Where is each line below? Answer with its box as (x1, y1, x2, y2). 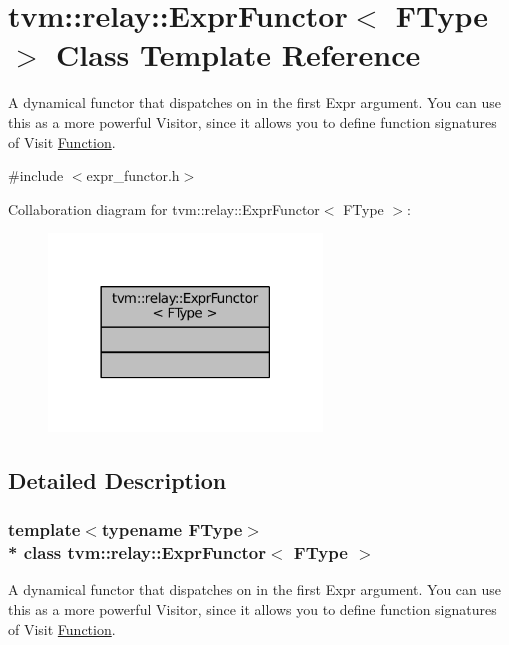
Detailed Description (8, 464, 227, 495)
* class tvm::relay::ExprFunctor (8, 540, 266, 565)
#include (8, 165, 64, 186)
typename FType (101, 517, 243, 542)
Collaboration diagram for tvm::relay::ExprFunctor (8, 198, 320, 219)
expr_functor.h (86, 165, 180, 186)
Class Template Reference (56, 34, 421, 75)
